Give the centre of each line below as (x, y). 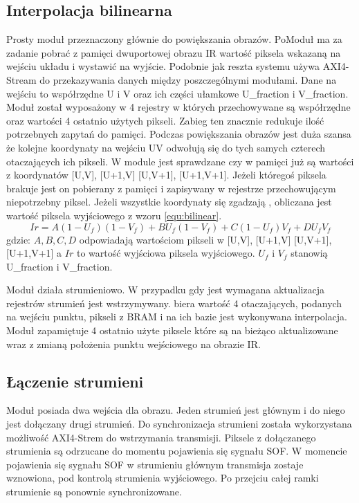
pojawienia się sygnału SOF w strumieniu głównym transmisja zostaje (155, 464)
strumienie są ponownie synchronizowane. (94, 492)
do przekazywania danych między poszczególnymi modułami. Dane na (188, 79)
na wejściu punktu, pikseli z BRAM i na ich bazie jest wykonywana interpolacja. (177, 317)
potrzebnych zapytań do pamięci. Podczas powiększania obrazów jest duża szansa (179, 134)
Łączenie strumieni (75, 381)
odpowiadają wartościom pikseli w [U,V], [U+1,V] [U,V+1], (205, 239)
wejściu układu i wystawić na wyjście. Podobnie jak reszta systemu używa (163, 66)
